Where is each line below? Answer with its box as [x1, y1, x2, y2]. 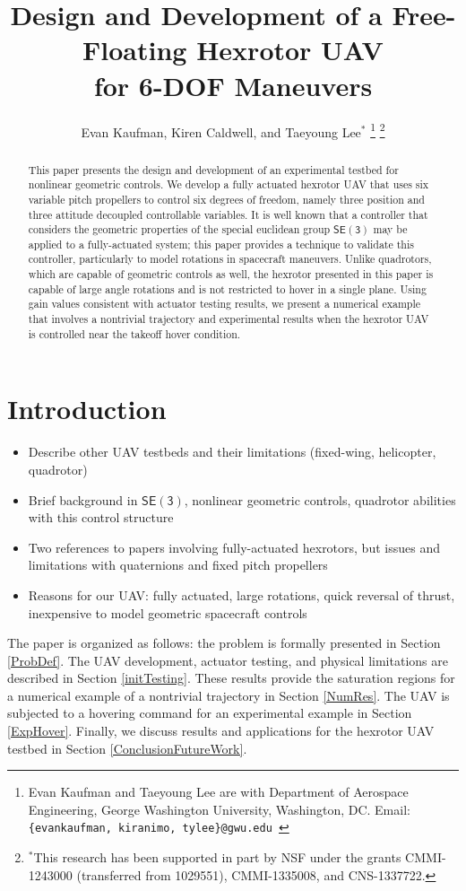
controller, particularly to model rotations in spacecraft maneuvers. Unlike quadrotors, [28, 251, 432, 266]
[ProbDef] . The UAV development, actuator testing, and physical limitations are [7, 651, 448, 669]
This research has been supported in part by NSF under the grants [33, 848, 401, 867]
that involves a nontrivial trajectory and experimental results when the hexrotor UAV [28, 311, 429, 327]
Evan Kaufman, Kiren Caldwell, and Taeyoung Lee [81, 122, 361, 141]
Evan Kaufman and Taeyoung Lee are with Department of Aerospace [28, 782, 409, 801]
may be [373, 222, 408, 237]
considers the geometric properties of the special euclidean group [28, 222, 331, 237]
